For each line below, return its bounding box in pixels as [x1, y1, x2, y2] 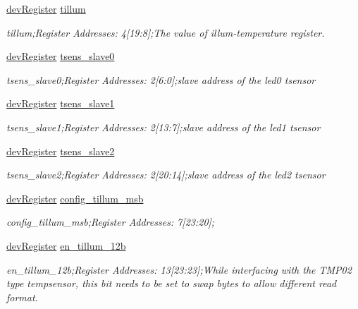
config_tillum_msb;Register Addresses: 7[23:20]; [6, 214, 215, 229]
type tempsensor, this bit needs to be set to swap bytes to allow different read [6, 276, 337, 291]
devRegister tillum [6, 1, 86, 16]
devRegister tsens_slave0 [6, 49, 115, 63]
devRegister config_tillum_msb [6, 190, 144, 205]
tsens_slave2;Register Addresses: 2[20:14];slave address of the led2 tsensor [6, 167, 326, 182]
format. [6, 289, 38, 304]
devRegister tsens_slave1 [6, 96, 115, 111]
